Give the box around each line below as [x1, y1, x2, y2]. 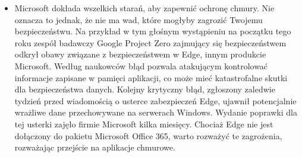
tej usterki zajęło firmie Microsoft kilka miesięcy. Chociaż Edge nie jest [14, 117, 273, 130]
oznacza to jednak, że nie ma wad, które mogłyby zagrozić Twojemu [14, 13, 263, 25]
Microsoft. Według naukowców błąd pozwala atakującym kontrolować [14, 59, 268, 72]
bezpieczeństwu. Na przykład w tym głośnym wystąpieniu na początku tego [14, 25, 291, 37]
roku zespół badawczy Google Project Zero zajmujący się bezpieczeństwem [14, 36, 287, 49]
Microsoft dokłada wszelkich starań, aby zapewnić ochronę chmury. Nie [14, 2, 275, 14]
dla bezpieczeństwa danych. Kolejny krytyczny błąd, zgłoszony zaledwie [14, 83, 275, 95]
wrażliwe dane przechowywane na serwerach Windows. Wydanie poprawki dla [14, 106, 297, 118]
